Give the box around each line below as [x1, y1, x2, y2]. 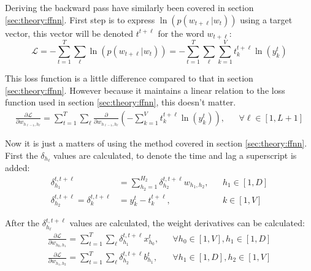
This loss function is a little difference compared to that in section [5, 72, 253, 85]
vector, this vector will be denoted [5, 26, 133, 39]
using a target [240, 13, 293, 26]
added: [5, 161, 30, 174]
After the [5, 216, 40, 229]
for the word [158, 26, 204, 39]
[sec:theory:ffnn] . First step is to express [5, 13, 155, 26]
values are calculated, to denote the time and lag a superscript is [53, 148, 297, 161]
